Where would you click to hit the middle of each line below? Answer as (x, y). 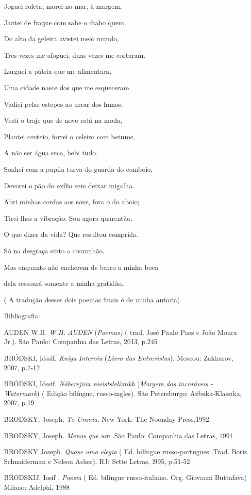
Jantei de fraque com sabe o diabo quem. (65, 22)
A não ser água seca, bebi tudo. (51, 153)
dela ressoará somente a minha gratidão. (64, 283)
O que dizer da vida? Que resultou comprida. (71, 234)
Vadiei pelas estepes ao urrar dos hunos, (64, 104)
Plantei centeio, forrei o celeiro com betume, (70, 136)
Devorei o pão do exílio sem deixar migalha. (69, 185)
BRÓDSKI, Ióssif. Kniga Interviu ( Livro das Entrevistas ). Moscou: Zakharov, (119, 358)
